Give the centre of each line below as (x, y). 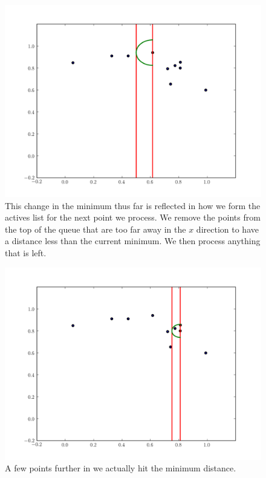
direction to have (227, 229)
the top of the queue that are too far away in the (96, 229)
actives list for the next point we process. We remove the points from (133, 217)
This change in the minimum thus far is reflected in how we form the (133, 205)
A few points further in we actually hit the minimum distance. (121, 468)
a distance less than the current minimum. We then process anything (133, 241)
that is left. (26, 252)
